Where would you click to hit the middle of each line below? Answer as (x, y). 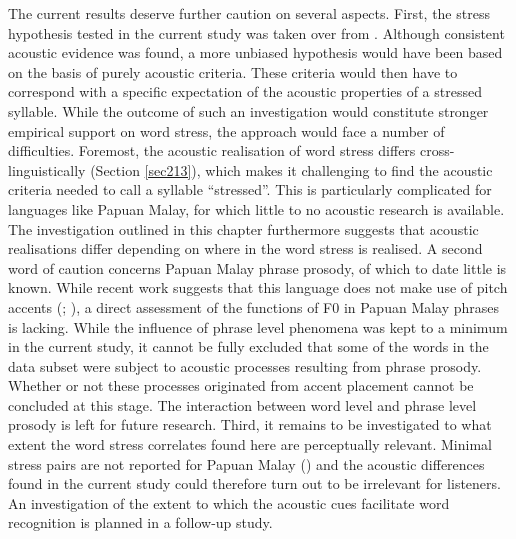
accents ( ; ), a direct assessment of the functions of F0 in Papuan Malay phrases (254, 306)
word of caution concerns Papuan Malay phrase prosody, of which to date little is (257, 267)
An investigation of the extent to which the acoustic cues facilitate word (229, 502)
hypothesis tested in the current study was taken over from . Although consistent (256, 32)
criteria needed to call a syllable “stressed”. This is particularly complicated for (250, 189)
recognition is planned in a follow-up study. (140, 522)
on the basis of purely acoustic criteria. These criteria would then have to (233, 71)
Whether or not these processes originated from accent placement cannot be (241, 385)
